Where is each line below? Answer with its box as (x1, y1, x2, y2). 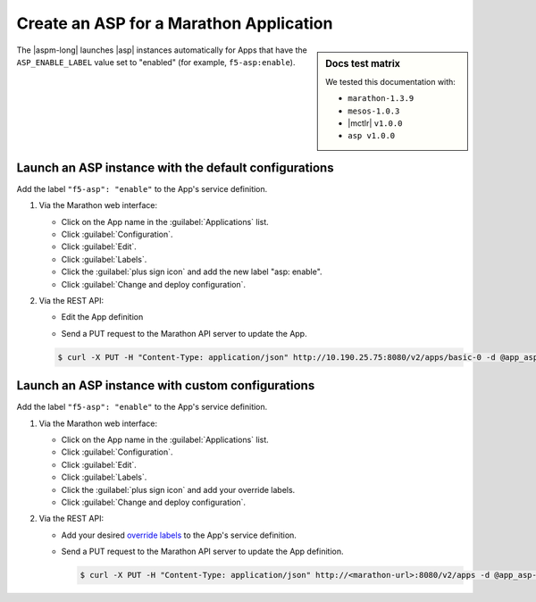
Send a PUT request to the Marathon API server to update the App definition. (61, 546, 344, 557)
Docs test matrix (325, 57, 401, 70)
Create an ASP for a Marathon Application (16, 13, 333, 33)
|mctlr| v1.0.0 (348, 117, 403, 129)
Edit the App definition (61, 312, 144, 322)
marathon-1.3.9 (348, 94, 415, 104)
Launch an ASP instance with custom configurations (16, 378, 315, 393)
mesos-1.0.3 (348, 105, 400, 116)
